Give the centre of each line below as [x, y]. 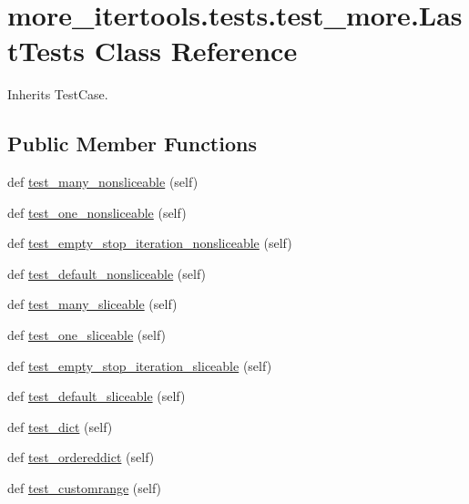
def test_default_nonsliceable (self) [107, 273]
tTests [46, 51]
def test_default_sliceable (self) [97, 396]
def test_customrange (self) [85, 488]
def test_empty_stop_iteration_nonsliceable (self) [150, 243]
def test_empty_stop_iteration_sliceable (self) [140, 365]
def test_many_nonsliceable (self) [103, 182]
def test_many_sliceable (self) [92, 304]
